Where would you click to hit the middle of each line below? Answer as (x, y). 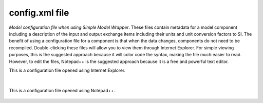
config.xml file (39, 13)
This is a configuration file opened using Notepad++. (62, 90)
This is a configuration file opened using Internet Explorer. (67, 70)
